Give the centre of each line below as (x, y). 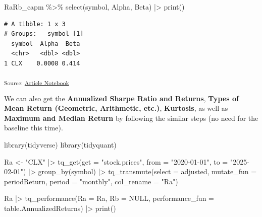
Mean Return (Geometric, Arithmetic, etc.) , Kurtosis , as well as (116, 108)
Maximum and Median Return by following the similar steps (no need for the (131, 118)
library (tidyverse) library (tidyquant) (60, 145)
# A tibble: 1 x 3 (35, 24)
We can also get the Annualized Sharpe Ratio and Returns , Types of (121, 98)
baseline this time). (34, 128)
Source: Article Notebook (37, 82)
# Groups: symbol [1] (44, 34)
